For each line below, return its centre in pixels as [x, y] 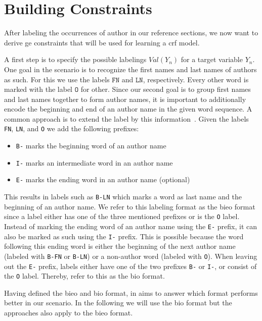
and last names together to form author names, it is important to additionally [125, 99]
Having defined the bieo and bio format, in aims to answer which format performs [131, 292]
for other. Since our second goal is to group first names [166, 89]
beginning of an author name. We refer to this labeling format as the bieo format [130, 206]
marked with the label [38, 89]
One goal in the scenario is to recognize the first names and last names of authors [130, 69]
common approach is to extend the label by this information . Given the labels [126, 118]
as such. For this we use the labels [57, 79]
